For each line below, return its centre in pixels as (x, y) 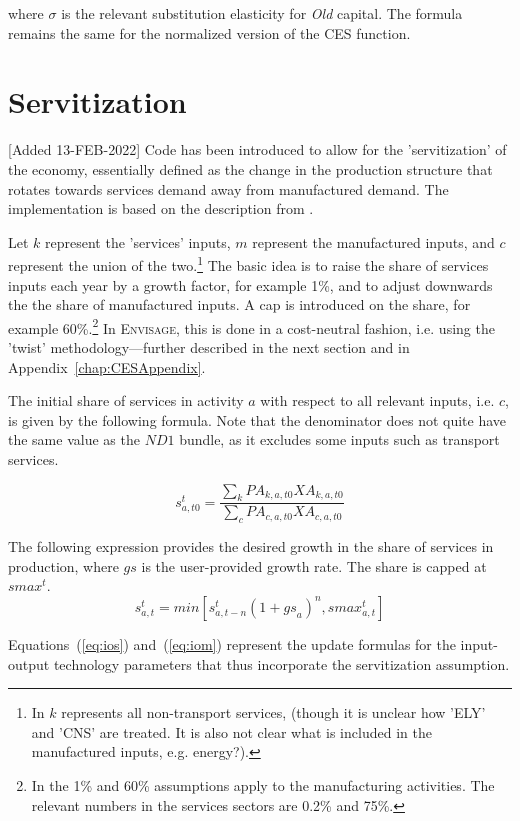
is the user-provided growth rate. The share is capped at (314, 565)
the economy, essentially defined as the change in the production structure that (250, 168)
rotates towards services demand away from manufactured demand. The (228, 188)
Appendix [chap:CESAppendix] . (107, 366)
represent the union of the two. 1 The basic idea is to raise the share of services (248, 263)
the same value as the (74, 439)
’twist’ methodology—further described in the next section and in (209, 346)
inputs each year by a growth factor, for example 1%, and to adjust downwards (250, 284)
